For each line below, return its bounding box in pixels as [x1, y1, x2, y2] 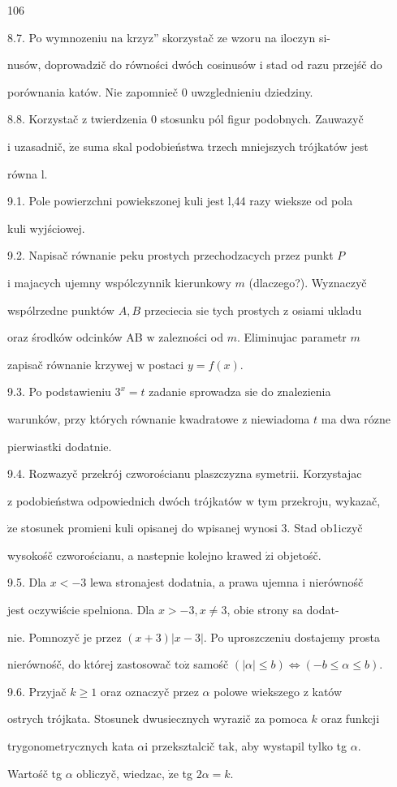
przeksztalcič [151, 738, 215, 755]
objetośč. [277, 546, 321, 563]
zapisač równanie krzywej [7, 355, 133, 372]
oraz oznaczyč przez [100, 682, 199, 699]
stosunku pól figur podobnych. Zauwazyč [160, 110, 364, 127]
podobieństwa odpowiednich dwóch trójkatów [15, 492, 243, 509]
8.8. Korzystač [7, 110, 79, 127]
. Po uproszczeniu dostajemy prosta [203, 628, 380, 645]
